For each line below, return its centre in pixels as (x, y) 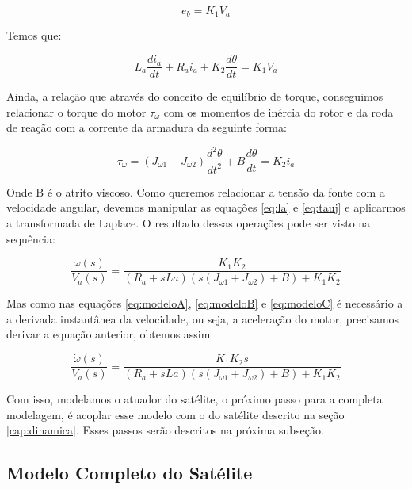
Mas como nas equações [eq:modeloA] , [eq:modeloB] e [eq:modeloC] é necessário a (205, 303)
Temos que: (34, 35)
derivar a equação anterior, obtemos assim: (110, 334)
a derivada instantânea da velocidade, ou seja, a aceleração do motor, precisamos (203, 318)
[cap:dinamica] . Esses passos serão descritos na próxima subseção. (165, 430)
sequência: (31, 238)
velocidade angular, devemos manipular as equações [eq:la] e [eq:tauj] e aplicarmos (206, 207)
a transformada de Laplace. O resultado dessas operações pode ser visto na (189, 222)
